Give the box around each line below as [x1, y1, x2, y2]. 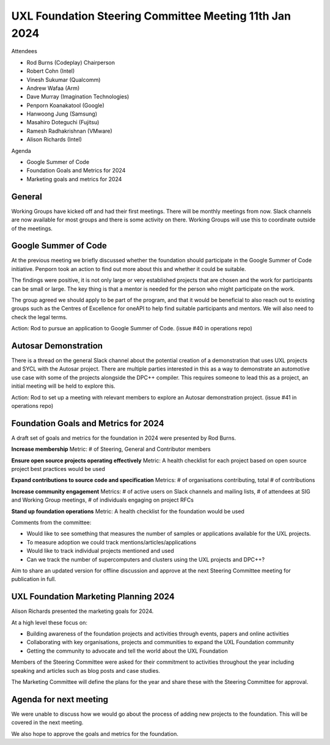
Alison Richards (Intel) [26, 136, 82, 143]
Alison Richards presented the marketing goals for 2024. [11, 607, 154, 615]
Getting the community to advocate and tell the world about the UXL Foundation [26, 647, 229, 654]
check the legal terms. [11, 313, 68, 321]
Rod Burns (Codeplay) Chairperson [26, 59, 116, 66]
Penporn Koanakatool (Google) [26, 102, 105, 109]
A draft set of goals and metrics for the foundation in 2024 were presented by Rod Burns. [11, 434, 237, 442]
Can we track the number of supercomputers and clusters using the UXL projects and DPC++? [26, 555, 265, 563]
